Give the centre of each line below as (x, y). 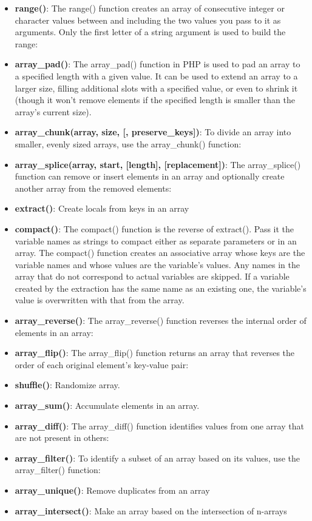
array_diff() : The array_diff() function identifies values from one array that (159, 425)
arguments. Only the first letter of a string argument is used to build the (150, 32)
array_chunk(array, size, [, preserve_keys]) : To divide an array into (153, 132)
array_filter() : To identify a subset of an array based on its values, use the (157, 458)
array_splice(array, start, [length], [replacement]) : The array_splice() (158, 164)
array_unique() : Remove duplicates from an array (112, 490)
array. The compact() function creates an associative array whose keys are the (160, 253)
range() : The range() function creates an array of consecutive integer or (150, 8)
